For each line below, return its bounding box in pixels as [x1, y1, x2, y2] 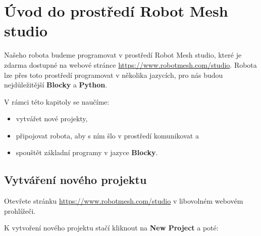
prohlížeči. [4, 205, 36, 216]
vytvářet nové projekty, [16, 113, 88, 124]
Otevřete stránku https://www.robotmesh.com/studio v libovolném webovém [4, 196, 243, 206]
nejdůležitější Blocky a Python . [4, 79, 108, 90]
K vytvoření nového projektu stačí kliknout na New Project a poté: [4, 222, 219, 233]
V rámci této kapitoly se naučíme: [4, 96, 110, 107]
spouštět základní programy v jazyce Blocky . [16, 147, 158, 158]
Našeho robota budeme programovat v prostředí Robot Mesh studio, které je [4, 50, 242, 60]
